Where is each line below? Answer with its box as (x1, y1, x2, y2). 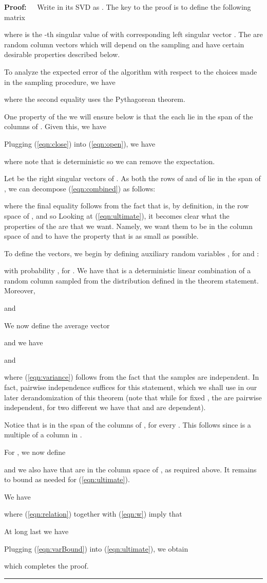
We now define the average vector (4, 320, 110, 330)
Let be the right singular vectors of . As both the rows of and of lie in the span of (4, 173, 261, 184)
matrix (4, 11, 25, 22)
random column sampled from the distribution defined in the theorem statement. (4, 275, 259, 286)
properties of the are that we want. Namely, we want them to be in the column (4, 220, 253, 231)
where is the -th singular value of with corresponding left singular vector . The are (4, 29, 263, 40)
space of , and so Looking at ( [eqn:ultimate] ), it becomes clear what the (4, 210, 230, 221)
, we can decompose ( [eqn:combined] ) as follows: (4, 183, 156, 193)
